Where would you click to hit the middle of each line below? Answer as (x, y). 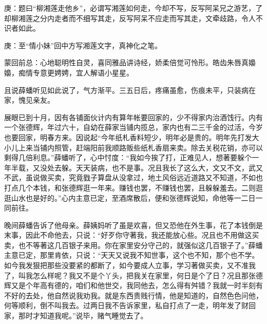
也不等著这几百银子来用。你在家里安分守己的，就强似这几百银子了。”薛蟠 (140, 245)
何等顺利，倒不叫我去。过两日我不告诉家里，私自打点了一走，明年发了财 (126, 305)
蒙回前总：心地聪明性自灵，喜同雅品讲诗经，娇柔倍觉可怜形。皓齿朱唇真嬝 (130, 62)
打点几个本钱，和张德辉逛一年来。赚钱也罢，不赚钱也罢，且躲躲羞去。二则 (130, 187)
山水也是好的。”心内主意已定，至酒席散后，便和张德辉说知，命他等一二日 (133, 197)
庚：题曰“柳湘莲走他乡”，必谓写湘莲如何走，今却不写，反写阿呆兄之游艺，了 (133, 8)
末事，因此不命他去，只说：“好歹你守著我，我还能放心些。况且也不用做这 (128, 235)
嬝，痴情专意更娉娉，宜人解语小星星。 (69, 72)
